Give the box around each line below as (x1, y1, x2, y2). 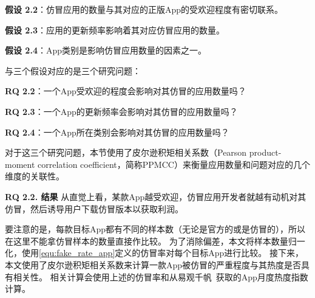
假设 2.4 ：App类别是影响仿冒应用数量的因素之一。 (5, 44, 207, 57)
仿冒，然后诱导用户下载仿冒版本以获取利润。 (5, 202, 183, 215)
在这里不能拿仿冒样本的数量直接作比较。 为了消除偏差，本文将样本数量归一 (5, 234, 305, 247)
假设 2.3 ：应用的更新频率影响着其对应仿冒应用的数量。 (5, 23, 225, 36)
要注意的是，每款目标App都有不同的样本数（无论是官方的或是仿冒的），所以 (5, 223, 306, 235)
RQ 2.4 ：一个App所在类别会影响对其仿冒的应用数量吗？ (5, 125, 229, 138)
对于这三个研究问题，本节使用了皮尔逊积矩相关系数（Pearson (5, 146, 247, 159)
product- (249, 146, 282, 159)
